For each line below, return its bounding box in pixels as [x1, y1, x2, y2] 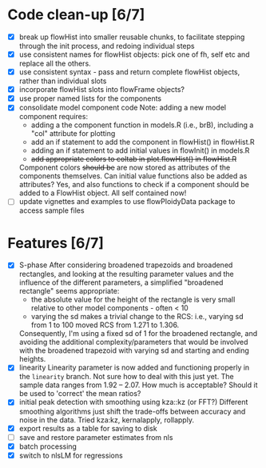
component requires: [18, 112, 89, 122]
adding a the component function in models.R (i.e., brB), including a [30, 120, 254, 130]
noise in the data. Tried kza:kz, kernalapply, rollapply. [18, 414, 195, 425]
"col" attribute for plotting [30, 129, 116, 138]
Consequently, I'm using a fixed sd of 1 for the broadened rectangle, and [18, 329, 258, 338]
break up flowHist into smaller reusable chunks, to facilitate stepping [18, 32, 245, 42]
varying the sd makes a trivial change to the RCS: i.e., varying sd [30, 312, 244, 322]
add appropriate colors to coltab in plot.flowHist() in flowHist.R [30, 154, 237, 164]
